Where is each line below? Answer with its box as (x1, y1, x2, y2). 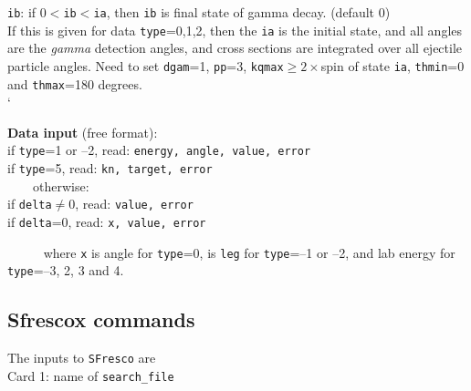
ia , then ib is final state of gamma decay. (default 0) (93, 3, 391, 21)
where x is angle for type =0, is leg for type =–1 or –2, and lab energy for (43, 242, 455, 262)
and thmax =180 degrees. (7, 74, 142, 93)
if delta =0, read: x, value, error (7, 211, 206, 231)
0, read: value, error (68, 194, 194, 213)
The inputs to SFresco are (7, 348, 156, 367)
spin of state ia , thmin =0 (320, 56, 465, 75)
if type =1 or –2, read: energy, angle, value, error (7, 140, 311, 159)
